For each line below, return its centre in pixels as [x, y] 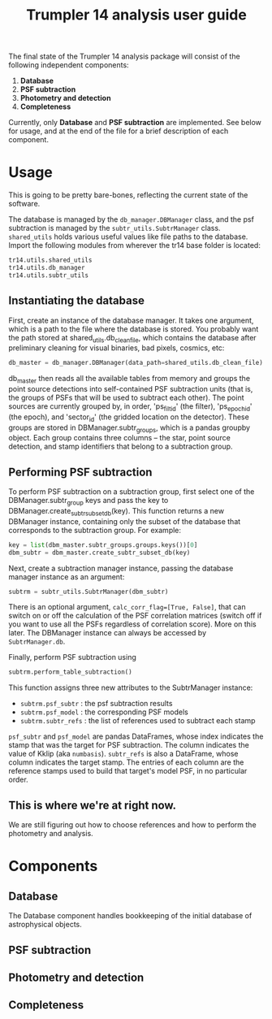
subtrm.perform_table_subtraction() [70, 672]
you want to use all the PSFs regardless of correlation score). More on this [133, 624]
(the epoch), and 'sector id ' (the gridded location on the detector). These [129, 418]
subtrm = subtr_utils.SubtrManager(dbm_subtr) [89, 592]
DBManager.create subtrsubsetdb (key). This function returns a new [117, 512]
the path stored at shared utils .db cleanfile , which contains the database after [133, 338]
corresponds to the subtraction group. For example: [95, 530]
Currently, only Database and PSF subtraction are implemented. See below [135, 123]
